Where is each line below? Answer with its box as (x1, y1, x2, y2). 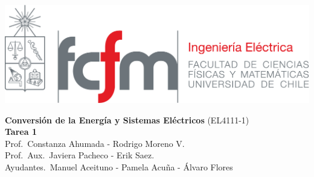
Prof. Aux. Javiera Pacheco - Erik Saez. (5, 149, 155, 161)
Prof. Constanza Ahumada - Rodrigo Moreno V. (5, 137, 185, 149)
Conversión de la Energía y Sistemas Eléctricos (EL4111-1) (5, 113, 249, 126)
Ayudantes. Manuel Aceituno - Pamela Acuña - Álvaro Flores (5, 160, 233, 173)
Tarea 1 (5, 125, 37, 138)
